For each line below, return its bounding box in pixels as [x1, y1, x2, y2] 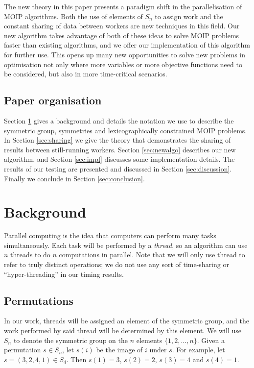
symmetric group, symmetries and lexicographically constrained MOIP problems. [4, 125, 247, 135]
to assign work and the [155, 11, 223, 21]
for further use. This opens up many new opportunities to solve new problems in [4, 49, 246, 59]
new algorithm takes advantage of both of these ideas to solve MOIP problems [4, 30, 239, 40]
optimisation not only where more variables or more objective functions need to [4, 59, 242, 69]
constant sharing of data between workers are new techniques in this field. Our [4, 21, 240, 31]
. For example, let [172, 344, 225, 355]
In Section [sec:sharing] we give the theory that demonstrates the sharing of [4, 135, 231, 145]
